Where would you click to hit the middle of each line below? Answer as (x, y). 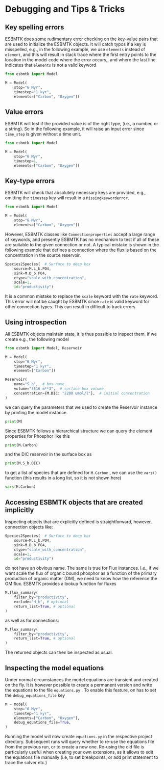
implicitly (20, 510)
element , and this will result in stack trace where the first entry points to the (81, 54)
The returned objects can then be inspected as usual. (59, 652)
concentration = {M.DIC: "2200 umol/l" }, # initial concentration (82, 393)
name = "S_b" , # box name (39, 384)
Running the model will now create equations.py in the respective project (79, 737)
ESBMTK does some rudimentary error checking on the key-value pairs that (82, 39)
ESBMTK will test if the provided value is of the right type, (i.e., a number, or (82, 124)
